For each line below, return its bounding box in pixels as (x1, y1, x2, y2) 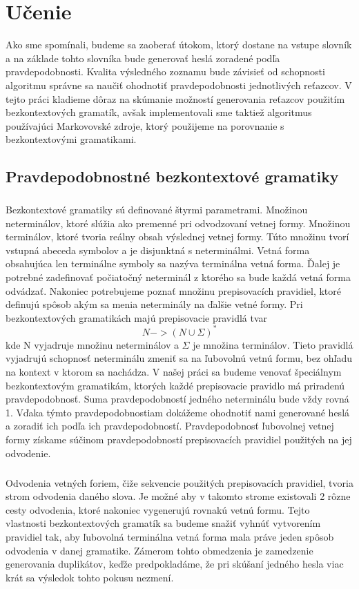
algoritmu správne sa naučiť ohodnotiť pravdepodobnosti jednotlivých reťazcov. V (6, 77, 352, 92)
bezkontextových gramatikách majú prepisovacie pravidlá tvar (6, 310, 268, 325)
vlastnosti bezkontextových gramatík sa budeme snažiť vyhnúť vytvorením (6, 516, 321, 530)
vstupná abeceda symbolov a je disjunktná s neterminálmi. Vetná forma (6, 242, 310, 257)
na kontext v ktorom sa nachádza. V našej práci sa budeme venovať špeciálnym (6, 365, 342, 379)
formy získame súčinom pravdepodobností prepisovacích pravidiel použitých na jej (6, 432, 352, 447)
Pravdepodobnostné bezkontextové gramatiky (6, 166, 339, 187)
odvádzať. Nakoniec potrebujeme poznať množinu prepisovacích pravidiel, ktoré (6, 283, 341, 298)
